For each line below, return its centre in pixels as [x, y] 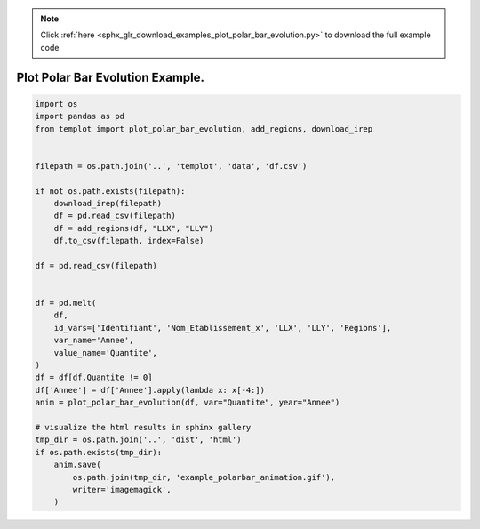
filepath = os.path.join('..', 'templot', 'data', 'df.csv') [171, 166]
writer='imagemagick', [122, 489]
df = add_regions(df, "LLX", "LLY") [133, 228]
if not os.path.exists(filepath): [110, 191]
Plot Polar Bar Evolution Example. [110, 77]
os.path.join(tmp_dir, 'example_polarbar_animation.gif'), [204, 477]
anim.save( [77, 465]
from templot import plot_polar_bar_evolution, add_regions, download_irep [204, 128]
